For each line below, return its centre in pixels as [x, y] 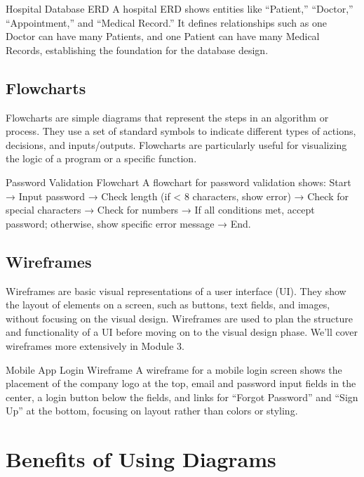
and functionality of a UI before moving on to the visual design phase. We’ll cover [182, 332]
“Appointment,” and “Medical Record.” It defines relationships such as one [166, 22]
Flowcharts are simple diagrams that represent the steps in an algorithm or [167, 117]
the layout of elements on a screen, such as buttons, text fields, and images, [168, 305]
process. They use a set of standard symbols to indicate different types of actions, [181, 131]
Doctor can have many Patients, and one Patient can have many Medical [163, 36]
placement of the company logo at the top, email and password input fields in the [181, 383]
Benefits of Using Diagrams [141, 459]
